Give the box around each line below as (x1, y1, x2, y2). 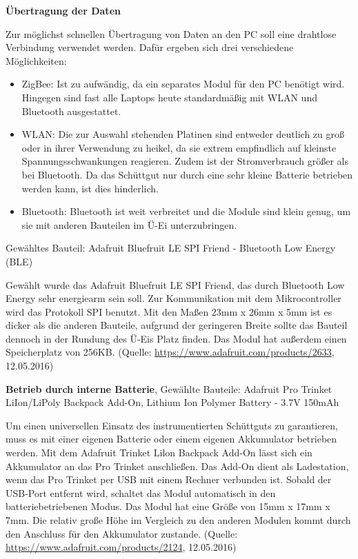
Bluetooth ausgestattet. (21, 103, 121, 118)
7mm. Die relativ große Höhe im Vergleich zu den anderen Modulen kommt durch (6, 513, 351, 527)
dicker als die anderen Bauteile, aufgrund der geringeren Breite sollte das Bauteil (6, 318, 348, 332)
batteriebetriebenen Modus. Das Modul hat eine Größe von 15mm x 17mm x (6, 499, 330, 514)
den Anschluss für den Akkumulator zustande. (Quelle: (6, 526, 238, 540)
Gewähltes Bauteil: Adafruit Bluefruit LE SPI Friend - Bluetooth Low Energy (6, 241, 336, 255)
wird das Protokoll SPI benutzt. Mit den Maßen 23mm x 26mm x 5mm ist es (6, 304, 332, 318)
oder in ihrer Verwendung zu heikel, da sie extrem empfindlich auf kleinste (21, 140, 337, 154)
